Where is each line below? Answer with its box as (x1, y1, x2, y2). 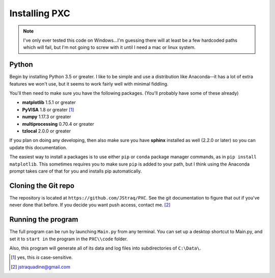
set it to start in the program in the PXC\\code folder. (9, 236, 128, 242)
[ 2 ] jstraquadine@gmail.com (11, 264, 71, 270)
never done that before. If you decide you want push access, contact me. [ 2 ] (9, 202, 171, 208)
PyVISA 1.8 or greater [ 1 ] (22, 106, 74, 113)
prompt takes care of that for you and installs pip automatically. (9, 168, 142, 174)
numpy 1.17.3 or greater (22, 114, 71, 120)
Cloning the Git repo (9, 181, 75, 190)
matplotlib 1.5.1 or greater (22, 99, 76, 105)
